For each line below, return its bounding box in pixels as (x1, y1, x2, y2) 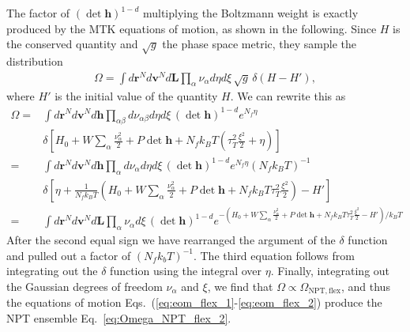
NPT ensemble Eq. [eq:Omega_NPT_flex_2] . (6, 309, 231, 326)
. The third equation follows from (193, 247, 355, 263)
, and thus (340, 277, 390, 294)
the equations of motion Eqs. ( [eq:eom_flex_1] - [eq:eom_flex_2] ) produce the (6, 294, 382, 311)
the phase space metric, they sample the (162, 36, 356, 52)
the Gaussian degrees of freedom (6, 277, 163, 294)
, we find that (207, 277, 273, 294)
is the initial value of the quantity (55, 88, 218, 104)
